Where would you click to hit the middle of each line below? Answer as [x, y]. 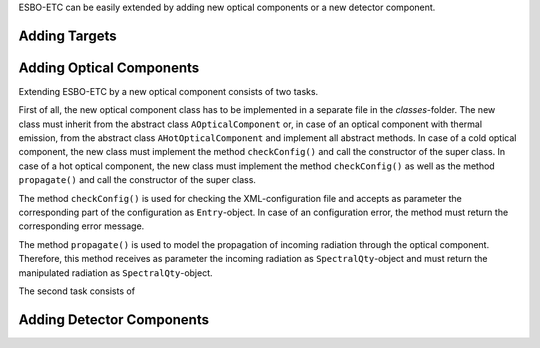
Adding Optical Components [109, 67]
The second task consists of [76, 291]
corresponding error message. [81, 226]
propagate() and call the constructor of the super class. [137, 180]
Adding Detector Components [114, 319]
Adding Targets [67, 35]
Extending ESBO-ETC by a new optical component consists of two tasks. [168, 91]
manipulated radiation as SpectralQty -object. [116, 272]
